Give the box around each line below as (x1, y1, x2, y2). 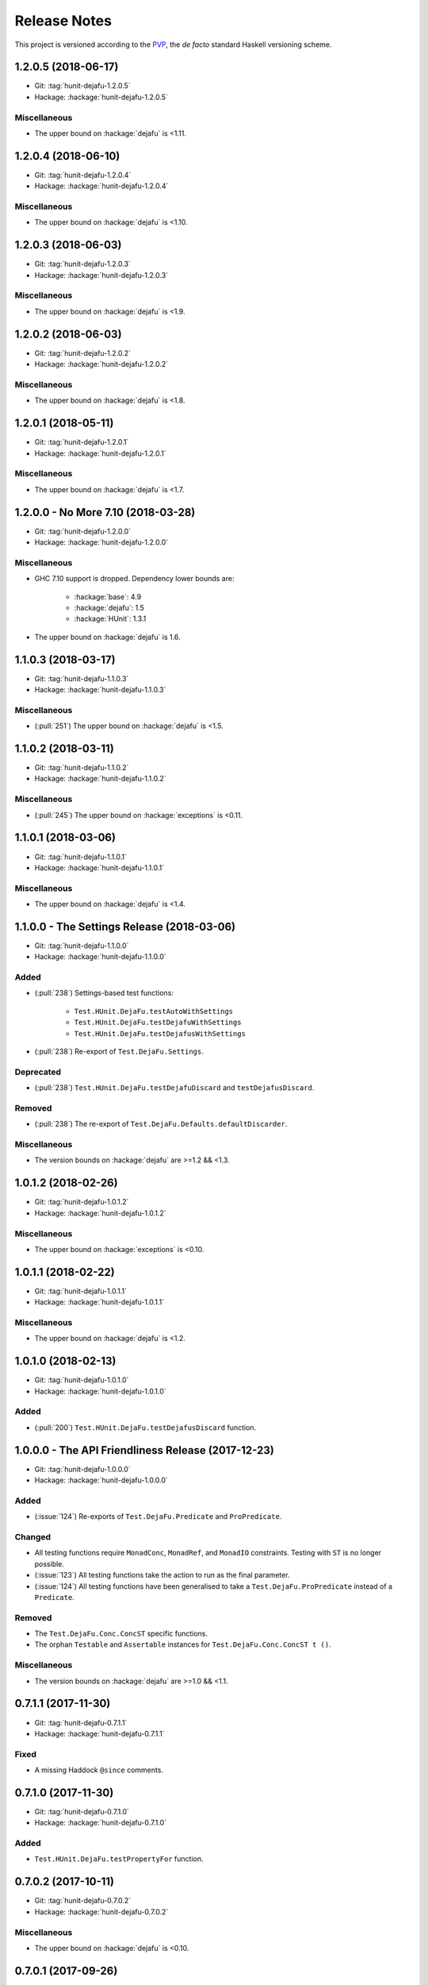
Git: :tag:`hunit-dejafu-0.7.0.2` (34, 1896, 132, 1906)
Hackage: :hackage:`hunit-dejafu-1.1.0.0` (34, 952, 166, 962)
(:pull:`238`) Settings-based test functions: (34, 989, 174, 998)
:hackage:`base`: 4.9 (74, 592, 142, 601)
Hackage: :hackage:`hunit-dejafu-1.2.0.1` (34, 449, 166, 458)
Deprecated (14, 1066, 62, 1077)
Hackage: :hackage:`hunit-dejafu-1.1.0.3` (34, 685, 166, 695)
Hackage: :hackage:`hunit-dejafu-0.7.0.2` (34, 1906, 169, 1917)
